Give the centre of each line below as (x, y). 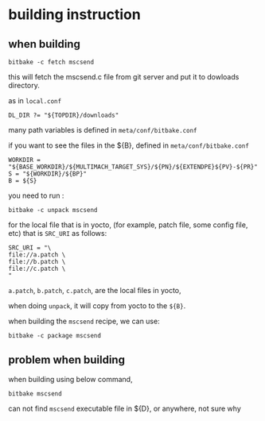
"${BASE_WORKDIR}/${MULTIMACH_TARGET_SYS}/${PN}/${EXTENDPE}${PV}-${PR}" (133, 167)
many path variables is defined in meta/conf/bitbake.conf (103, 130)
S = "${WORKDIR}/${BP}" (48, 174)
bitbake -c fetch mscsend (51, 62)
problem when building (67, 360)
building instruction (74, 15)
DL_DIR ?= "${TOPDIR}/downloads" (64, 115)
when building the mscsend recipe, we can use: (84, 321)
